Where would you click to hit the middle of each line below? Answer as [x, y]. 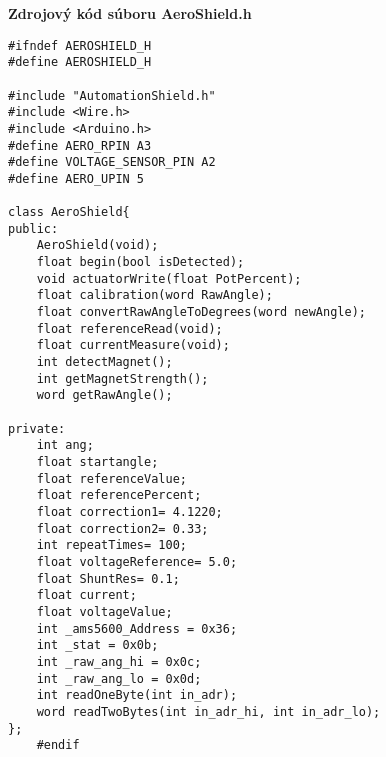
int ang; [65, 445]
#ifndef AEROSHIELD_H [80, 45]
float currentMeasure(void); [133, 345]
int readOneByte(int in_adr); [137, 695]
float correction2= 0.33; [122, 528]
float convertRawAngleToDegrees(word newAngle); [201, 312]
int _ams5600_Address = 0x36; [137, 628]
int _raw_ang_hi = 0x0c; [119, 661]
